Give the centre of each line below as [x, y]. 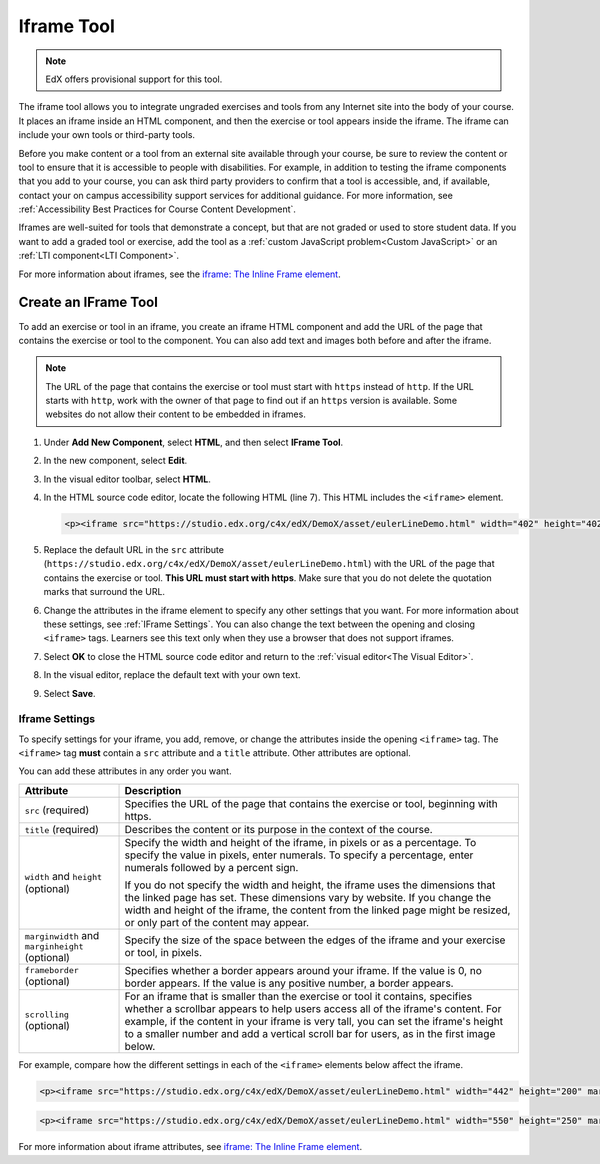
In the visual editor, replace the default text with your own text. [172, 675]
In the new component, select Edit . [115, 461]
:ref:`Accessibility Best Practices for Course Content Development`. [157, 209]
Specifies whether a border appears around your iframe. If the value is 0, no [303, 970]
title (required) [62, 829]
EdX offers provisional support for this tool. [134, 79]
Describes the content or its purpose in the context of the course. [279, 829]
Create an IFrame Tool [88, 302]
